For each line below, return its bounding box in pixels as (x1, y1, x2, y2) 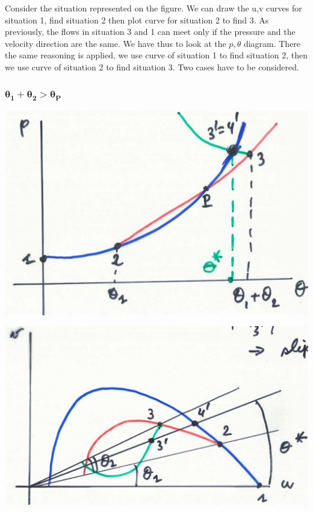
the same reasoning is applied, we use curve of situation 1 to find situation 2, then (5, 49, 308, 61)
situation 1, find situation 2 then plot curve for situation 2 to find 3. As (5, 13, 269, 26)
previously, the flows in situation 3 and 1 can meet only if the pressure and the (5, 25, 296, 38)
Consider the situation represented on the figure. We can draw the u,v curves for (5, 2, 302, 14)
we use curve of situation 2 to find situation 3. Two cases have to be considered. (5, 60, 299, 73)
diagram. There (243, 37, 301, 49)
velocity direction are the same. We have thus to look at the (5, 37, 226, 49)
